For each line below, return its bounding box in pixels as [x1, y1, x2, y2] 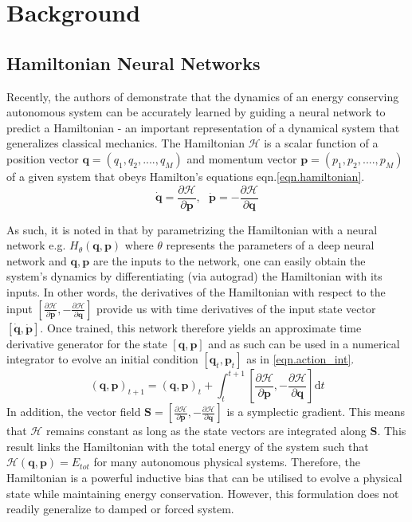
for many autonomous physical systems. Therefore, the [93, 453, 360, 470]
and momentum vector [186, 150, 297, 167]
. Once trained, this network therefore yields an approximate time [40, 319, 362, 336]
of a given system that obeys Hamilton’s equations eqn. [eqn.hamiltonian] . [6, 167, 365, 184]
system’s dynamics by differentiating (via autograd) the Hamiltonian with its [6, 268, 383, 285]
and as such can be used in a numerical [208, 335, 400, 351]
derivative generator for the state [6, 335, 167, 351]
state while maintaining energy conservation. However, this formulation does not [6, 485, 399, 501]
